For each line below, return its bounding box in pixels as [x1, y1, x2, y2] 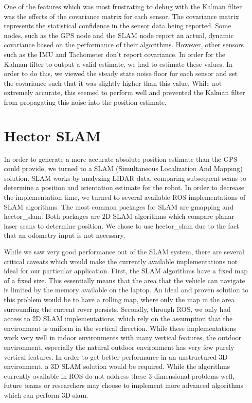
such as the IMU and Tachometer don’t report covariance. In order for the [4, 49, 226, 59]
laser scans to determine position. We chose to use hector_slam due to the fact [4, 220, 239, 230]
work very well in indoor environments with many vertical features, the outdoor [4, 332, 242, 343]
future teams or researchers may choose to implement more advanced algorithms [4, 380, 244, 390]
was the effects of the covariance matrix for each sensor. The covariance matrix [4, 11, 239, 21]
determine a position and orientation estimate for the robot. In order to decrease [4, 182, 245, 192]
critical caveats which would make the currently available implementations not [4, 256, 238, 266]
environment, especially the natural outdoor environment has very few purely [4, 342, 234, 352]
